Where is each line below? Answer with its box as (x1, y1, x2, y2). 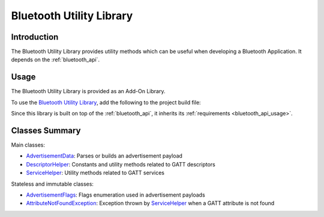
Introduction (11, 32, 59, 42)
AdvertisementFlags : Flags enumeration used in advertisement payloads (26, 191, 205, 198)
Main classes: (11, 141, 45, 148)
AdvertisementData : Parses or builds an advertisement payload (26, 152, 183, 159)
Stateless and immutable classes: (11, 180, 94, 188)
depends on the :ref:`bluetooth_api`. (11, 56, 100, 63)
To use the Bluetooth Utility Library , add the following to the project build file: (11, 99, 201, 106)
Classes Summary (11, 125, 81, 135)
